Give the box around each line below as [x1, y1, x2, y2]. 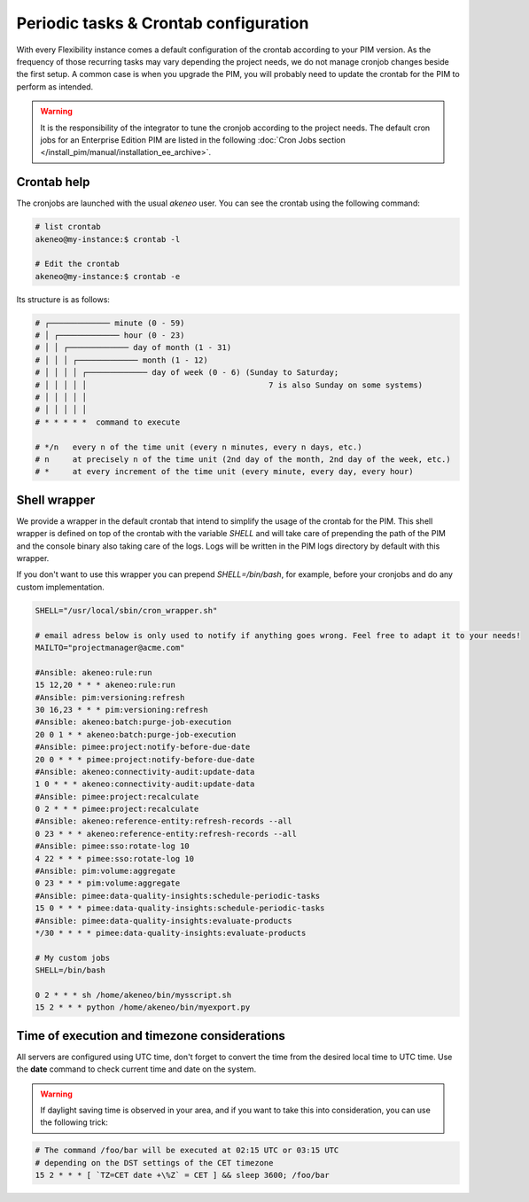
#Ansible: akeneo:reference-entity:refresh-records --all [35, 816, 292, 826]
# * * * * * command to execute [35, 417, 181, 427]
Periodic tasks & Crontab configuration [16, 13, 309, 33]
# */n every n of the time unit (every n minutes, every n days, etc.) [35, 441, 362, 452]
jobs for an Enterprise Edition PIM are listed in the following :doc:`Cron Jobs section [40, 134, 346, 145]
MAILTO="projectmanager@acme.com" [35, 643, 185, 652]
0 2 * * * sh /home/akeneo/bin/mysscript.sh [35, 989, 232, 1000]
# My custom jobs [35, 953, 111, 963]
